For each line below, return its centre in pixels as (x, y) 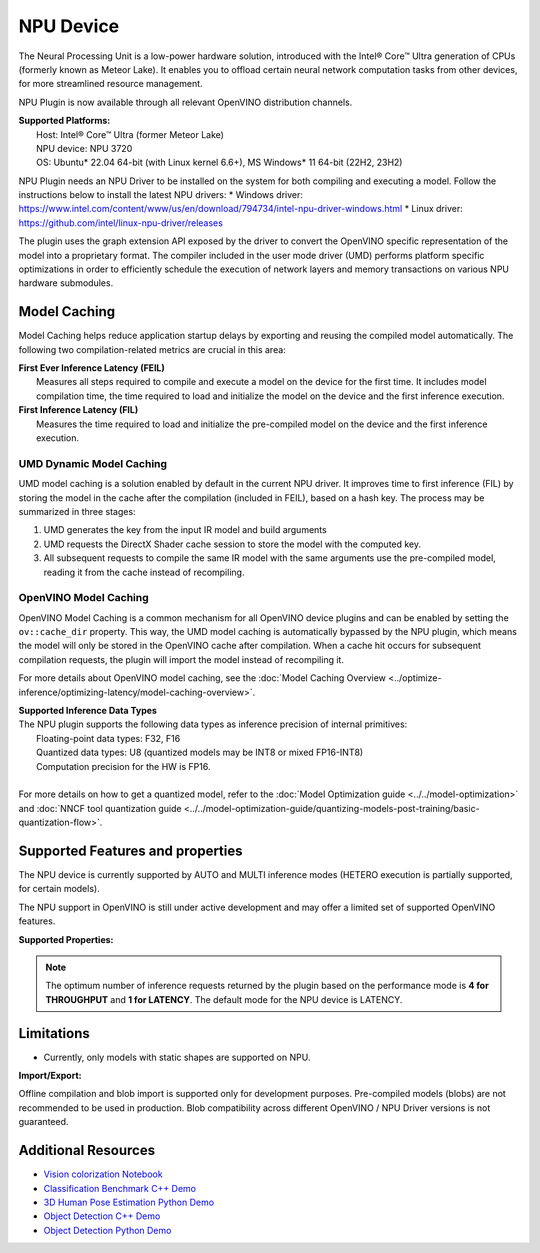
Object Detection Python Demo (107, 1230)
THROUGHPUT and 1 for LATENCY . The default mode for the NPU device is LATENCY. (224, 999)
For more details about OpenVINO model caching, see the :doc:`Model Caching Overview (202, 678)
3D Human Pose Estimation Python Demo (129, 1202)
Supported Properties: (66, 939)
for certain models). (59, 889)
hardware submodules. (66, 283)
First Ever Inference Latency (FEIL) (91, 368)
